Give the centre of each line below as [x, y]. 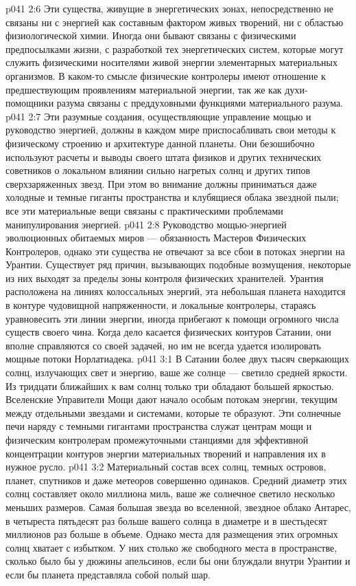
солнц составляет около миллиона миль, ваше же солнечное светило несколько [170, 493]
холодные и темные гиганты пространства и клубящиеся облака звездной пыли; [172, 197]
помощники [30, 103]
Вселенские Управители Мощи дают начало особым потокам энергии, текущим [171, 399]
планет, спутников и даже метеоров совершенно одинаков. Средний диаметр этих [176, 480]
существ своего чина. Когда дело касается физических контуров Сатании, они [168, 332]
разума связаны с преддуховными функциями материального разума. [200, 103]
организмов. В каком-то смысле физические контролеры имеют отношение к [166, 75]
